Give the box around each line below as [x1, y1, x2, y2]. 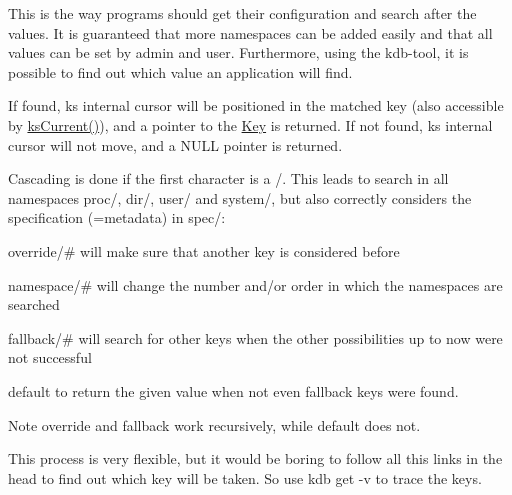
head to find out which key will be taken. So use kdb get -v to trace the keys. [8, 467, 482, 488]
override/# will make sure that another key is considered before [8, 240, 400, 261]
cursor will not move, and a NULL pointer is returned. [8, 134, 343, 155]
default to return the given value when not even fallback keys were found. [8, 380, 459, 401]
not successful [8, 347, 92, 368]
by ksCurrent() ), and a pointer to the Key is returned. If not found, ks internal [8, 114, 493, 135]
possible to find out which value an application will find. [8, 61, 353, 82]
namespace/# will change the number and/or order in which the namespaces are [8, 274, 503, 295]
